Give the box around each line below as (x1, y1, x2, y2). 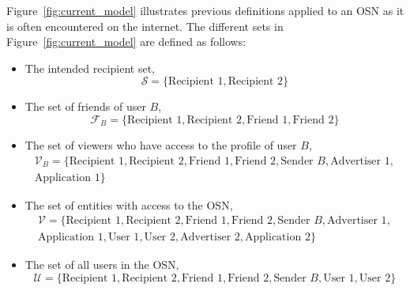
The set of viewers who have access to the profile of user (24, 136, 297, 153)
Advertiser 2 (180, 232, 240, 244)
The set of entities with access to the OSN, (24, 196, 233, 213)
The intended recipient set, (24, 59, 156, 76)
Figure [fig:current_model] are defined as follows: (6, 33, 246, 50)
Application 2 (245, 232, 310, 244)
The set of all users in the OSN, (24, 256, 179, 273)
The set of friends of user (24, 98, 146, 115)
